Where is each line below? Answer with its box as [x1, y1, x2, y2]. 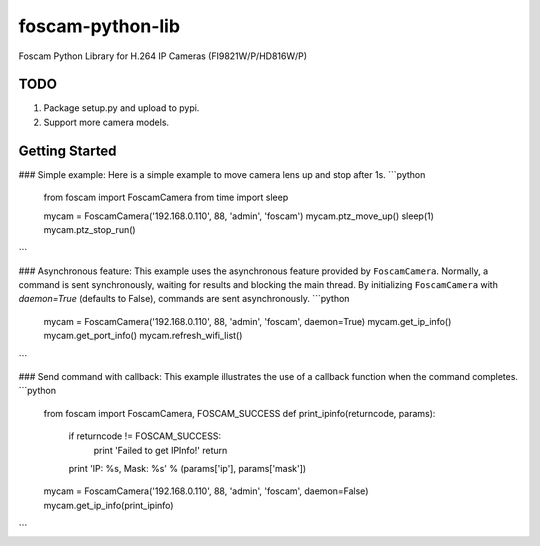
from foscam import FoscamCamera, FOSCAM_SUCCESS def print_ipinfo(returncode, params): [43, 407, 436, 419]
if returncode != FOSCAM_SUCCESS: [68, 430, 222, 442]
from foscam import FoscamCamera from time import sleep [43, 191, 289, 204]
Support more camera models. [43, 116, 170, 128]
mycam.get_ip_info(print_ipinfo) [43, 499, 174, 511]
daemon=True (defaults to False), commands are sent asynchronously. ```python [18, 293, 350, 305]
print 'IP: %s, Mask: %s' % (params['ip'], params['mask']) [68, 463, 307, 474]
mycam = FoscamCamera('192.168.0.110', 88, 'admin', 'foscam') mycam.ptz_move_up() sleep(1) [43, 210, 435, 222]
